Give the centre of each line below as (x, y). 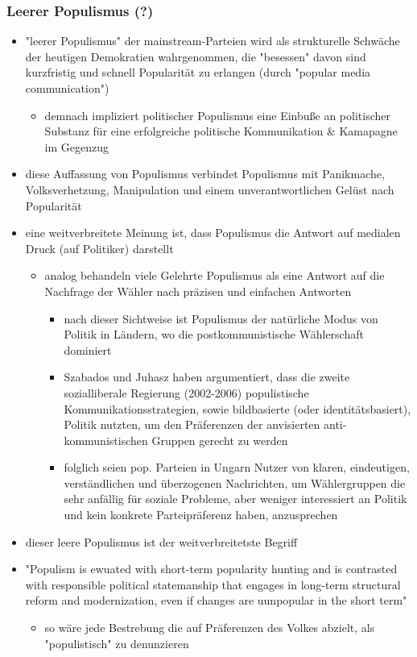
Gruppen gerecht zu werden (220, 440)
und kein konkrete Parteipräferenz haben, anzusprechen (201, 515)
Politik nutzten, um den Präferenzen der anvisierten (192, 424)
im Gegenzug (77, 146)
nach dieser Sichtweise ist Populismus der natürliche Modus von (221, 318)
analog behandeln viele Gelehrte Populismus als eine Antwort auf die (215, 275)
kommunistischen (106, 440)
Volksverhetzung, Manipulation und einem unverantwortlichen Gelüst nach (210, 189)
